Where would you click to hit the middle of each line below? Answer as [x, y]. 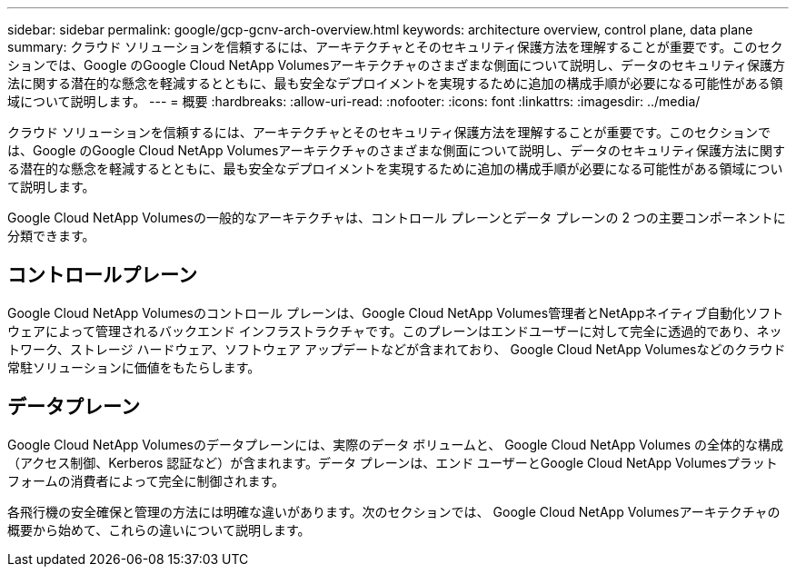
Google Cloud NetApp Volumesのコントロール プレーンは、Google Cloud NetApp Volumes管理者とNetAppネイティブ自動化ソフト [396, 312]
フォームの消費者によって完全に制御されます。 [146, 480]
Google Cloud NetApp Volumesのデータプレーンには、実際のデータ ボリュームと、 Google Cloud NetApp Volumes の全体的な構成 [396, 444]
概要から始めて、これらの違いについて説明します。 [159, 529]
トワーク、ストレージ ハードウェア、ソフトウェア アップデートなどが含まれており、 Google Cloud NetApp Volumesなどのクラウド [397, 349]
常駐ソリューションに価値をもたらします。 [134, 367]
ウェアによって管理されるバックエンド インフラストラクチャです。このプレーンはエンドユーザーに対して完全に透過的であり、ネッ [395, 331]
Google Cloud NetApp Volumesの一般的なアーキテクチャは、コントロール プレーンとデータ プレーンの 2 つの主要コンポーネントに [397, 218]
